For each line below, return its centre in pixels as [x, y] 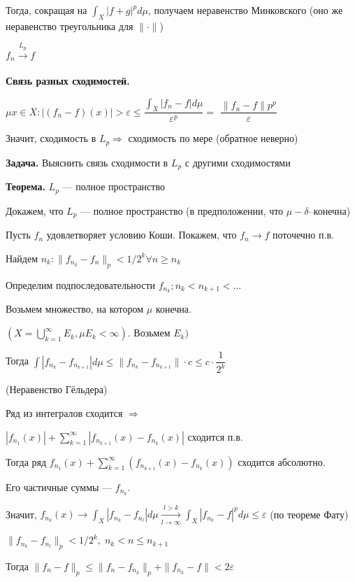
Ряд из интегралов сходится [64, 413]
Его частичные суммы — [59, 487]
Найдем [22, 258]
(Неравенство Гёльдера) [57, 389]
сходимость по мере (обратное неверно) [213, 138]
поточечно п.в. [303, 235]
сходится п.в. [215, 436]
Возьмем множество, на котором [75, 309]
